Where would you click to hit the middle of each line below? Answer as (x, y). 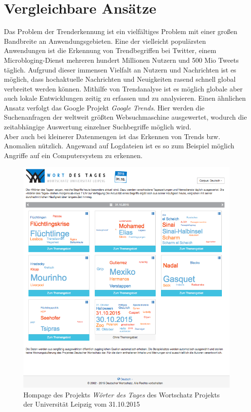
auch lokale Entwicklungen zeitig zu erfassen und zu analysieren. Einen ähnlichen (125, 98)
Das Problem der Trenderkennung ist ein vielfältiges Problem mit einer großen (121, 31)
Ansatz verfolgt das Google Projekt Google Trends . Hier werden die (104, 107)
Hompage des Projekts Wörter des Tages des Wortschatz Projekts (122, 394)
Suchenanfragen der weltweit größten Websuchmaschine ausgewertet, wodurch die (125, 117)
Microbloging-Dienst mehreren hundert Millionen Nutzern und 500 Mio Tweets (121, 60)
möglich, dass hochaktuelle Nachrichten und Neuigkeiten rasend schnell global (120, 79)
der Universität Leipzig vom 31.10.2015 (82, 404)
